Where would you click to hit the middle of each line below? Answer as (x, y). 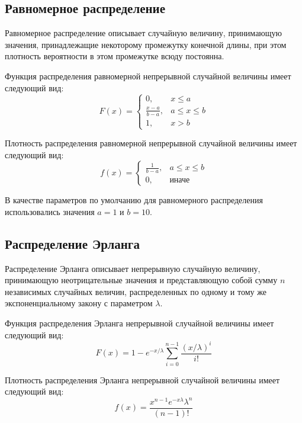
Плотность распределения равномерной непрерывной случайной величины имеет (151, 143)
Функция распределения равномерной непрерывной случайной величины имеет (148, 76)
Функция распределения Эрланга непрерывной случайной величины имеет (139, 323)
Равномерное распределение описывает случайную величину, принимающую (144, 33)
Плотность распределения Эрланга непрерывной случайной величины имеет (142, 379)
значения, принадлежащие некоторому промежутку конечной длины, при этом (146, 44)
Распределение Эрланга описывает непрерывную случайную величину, (133, 268)
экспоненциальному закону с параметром (79, 303)
